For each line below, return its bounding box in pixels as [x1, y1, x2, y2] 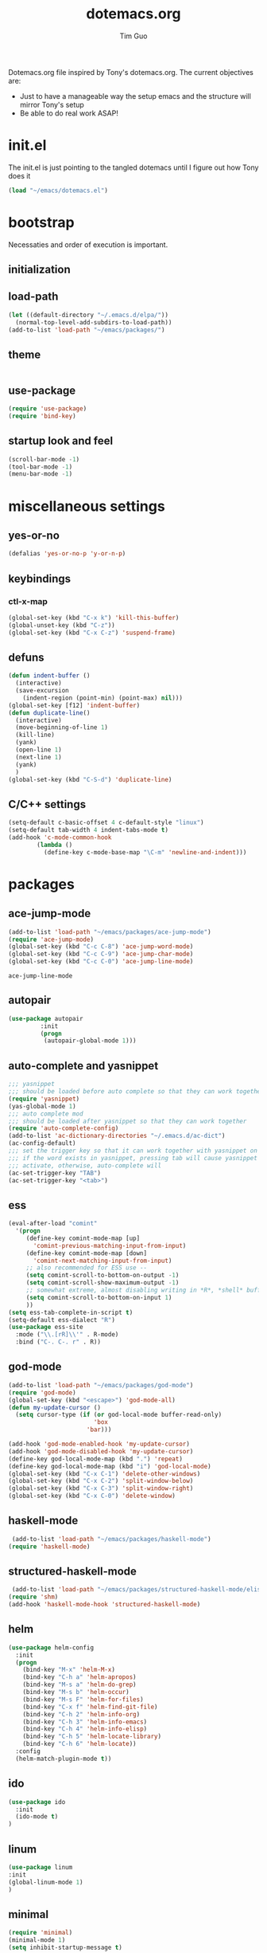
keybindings [8, 571, 72, 586]
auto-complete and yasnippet [8, 1059, 159, 1073]
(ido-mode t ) [15, 1813, 59, 1821]
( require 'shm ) [8, 1593, 59, 1602]
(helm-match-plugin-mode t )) [15, 1755, 112, 1763]
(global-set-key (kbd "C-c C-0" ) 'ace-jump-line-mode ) [8, 958, 194, 966]
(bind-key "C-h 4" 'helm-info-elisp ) [22, 1725, 148, 1733]
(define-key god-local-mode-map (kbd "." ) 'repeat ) [8, 1455, 183, 1463]
